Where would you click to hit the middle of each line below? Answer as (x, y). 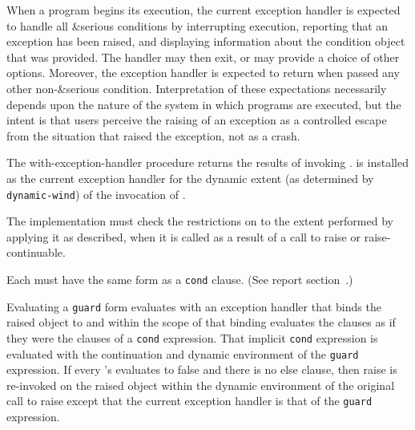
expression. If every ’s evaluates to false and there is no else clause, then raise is (202, 369)
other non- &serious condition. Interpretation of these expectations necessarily (197, 88)
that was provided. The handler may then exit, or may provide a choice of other (203, 57)
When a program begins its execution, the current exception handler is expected (203, 10)
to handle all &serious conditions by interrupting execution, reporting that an (197, 25)
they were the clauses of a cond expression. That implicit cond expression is (192, 337)
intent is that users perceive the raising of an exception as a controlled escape (197, 120)
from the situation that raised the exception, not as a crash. (153, 135)
